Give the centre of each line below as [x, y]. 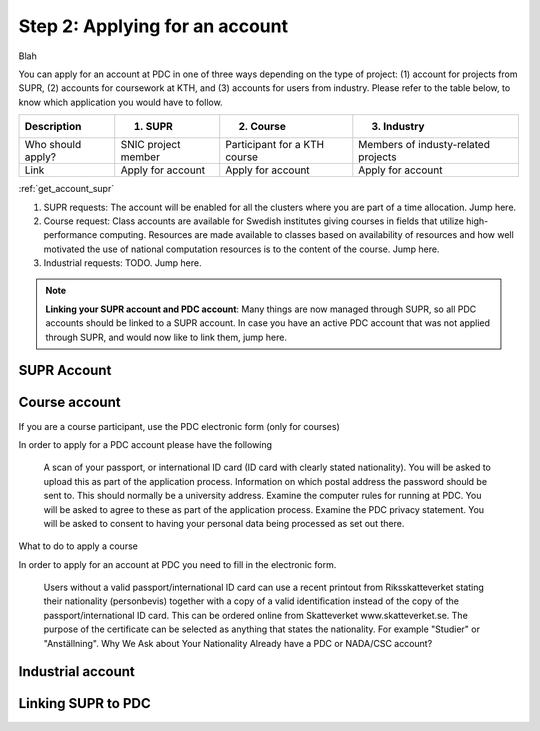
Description [53, 127]
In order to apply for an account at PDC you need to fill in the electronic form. [177, 564]
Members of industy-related [424, 145]
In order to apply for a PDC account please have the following [145, 444]
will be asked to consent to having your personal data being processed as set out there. [224, 523]
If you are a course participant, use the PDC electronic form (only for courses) [179, 426]
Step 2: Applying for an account [153, 26]
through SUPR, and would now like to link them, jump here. [166, 337]
